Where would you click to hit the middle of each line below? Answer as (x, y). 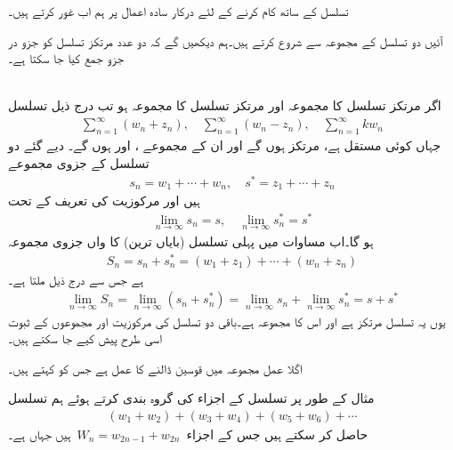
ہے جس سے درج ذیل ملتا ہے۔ (76, 279)
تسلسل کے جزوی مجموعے (79, 162)
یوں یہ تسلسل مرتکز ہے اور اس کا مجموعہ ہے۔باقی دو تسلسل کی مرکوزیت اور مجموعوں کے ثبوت (227, 321)
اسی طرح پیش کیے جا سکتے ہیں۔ (85, 338)
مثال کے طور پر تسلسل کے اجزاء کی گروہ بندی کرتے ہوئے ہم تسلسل (191, 398)
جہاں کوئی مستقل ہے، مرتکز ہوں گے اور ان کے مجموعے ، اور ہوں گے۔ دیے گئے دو (225, 145)
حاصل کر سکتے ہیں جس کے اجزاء (277, 434)
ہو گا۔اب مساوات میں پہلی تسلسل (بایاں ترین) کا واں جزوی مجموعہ (191, 241)
